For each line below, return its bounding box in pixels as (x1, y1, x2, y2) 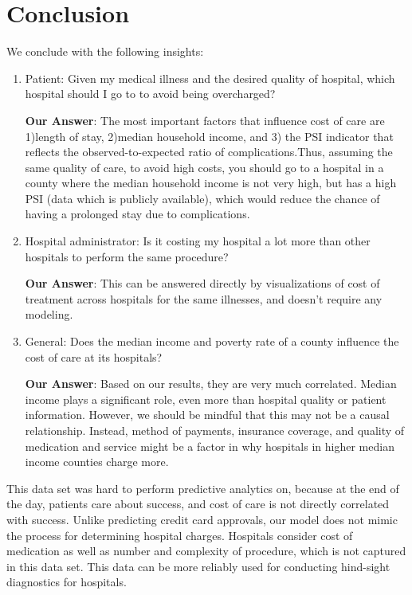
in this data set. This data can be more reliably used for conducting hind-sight (6, 558, 390, 574)
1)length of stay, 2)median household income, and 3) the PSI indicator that (25, 127, 394, 144)
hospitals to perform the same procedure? (25, 248, 229, 264)
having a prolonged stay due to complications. (25, 206, 250, 222)
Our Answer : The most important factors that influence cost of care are (25, 112, 385, 128)
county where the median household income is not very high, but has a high (25, 174, 397, 191)
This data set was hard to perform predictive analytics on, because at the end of (6, 480, 399, 496)
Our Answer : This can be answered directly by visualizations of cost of (25, 275, 380, 292)
